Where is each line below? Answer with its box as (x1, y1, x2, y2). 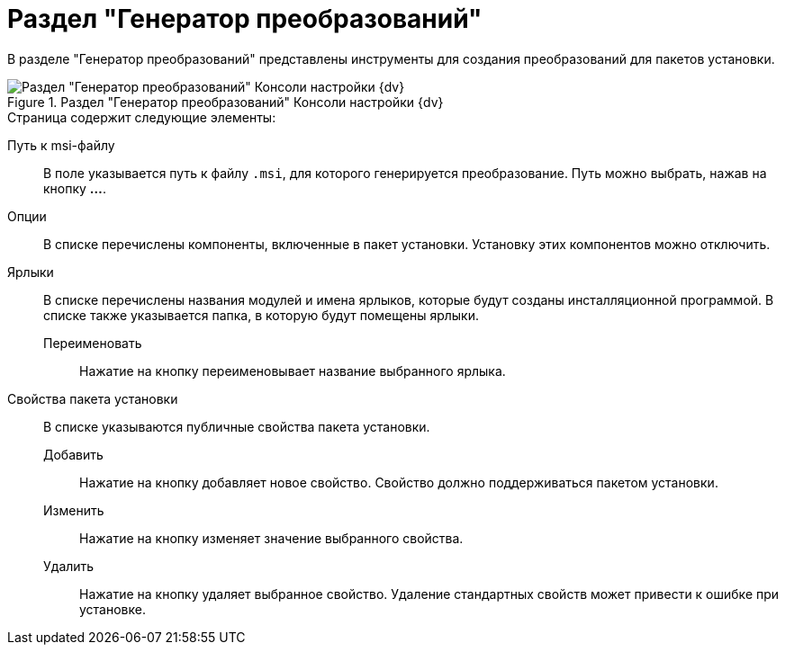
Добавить (43, 446, 104, 462)
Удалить (43, 558, 95, 574)
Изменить (43, 502, 104, 518)
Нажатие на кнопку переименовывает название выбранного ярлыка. (79, 362, 506, 379)
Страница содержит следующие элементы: (7, 109, 276, 125)
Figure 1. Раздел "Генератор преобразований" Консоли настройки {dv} (7, 94, 444, 110)
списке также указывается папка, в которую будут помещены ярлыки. (43, 307, 479, 323)
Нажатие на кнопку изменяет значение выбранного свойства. (79, 530, 464, 546)
